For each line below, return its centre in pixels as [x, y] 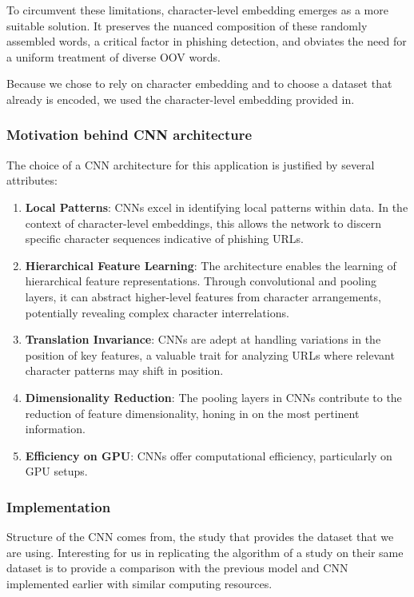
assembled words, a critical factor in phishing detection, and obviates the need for [207, 41]
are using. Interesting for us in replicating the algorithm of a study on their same [205, 552]
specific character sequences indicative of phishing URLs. [164, 239]
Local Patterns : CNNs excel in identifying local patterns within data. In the [217, 207]
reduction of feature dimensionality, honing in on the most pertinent [192, 413]
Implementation [59, 506]
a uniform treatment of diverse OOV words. [113, 56]
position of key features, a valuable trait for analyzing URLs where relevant [210, 354]
